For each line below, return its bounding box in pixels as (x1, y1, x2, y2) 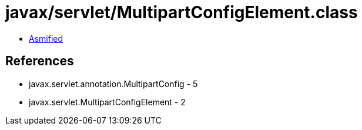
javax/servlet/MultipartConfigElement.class (5, 2, 358, 22)
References (5, 54, 74, 69)
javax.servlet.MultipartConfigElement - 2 (29, 96, 186, 107)
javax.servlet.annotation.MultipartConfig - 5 (29, 78, 198, 89)
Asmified (29, 33, 63, 44)
